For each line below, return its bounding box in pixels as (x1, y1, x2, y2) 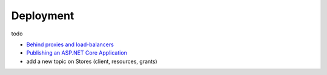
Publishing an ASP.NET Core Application (26, 49, 127, 56)
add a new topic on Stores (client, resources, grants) (26, 58, 157, 65)
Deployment (11, 9, 74, 22)
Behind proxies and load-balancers (26, 41, 114, 48)
